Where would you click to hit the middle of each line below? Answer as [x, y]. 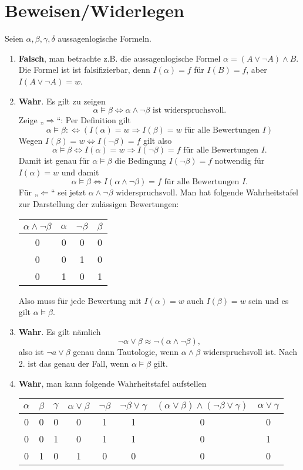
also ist [31, 352]
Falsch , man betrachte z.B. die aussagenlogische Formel [119, 58]
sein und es [269, 300]
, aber [257, 70]
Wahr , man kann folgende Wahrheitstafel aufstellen [112, 383]
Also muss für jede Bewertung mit [80, 300]
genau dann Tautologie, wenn [126, 352]
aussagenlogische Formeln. [105, 38]
